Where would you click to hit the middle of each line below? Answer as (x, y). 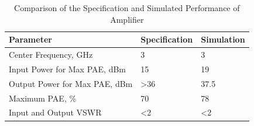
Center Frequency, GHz (51, 55)
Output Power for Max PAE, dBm (71, 83)
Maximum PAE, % (43, 98)
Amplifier (127, 19)
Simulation (223, 39)
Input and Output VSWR (55, 112)
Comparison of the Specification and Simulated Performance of (127, 8)
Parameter (30, 39)
